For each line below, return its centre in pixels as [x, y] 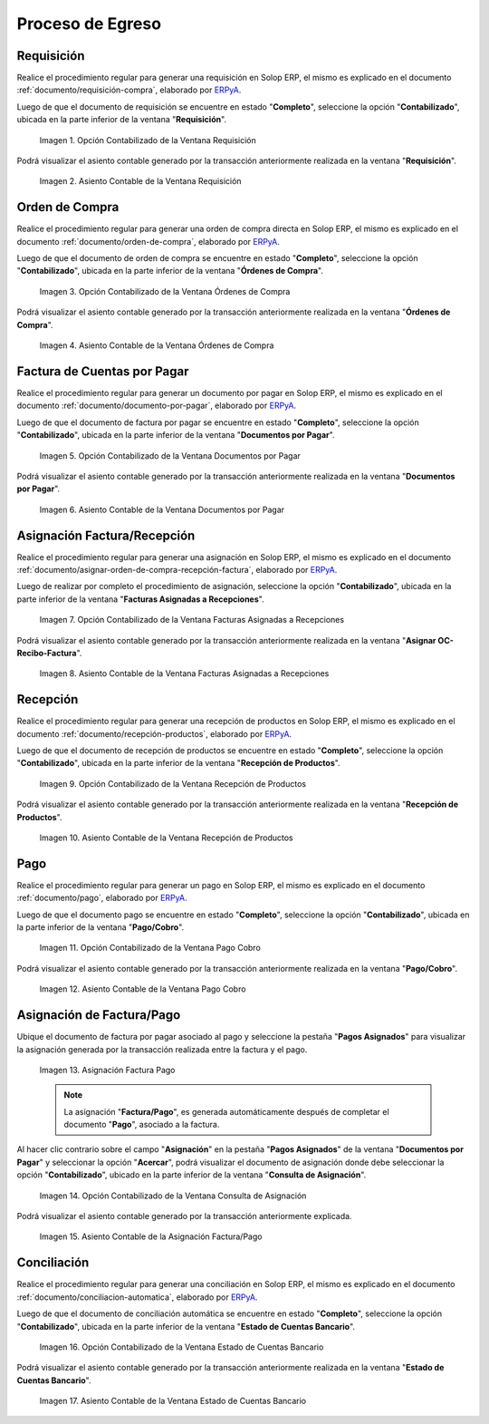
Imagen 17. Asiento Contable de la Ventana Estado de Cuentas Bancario [173, 1401]
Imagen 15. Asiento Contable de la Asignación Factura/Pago [151, 1236]
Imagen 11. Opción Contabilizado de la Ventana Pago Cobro [150, 948]
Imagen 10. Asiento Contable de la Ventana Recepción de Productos [166, 838]
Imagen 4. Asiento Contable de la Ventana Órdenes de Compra [157, 345]
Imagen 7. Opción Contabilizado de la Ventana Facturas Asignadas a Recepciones [192, 620]
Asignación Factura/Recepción [106, 535]
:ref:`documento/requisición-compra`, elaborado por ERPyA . [129, 90]
